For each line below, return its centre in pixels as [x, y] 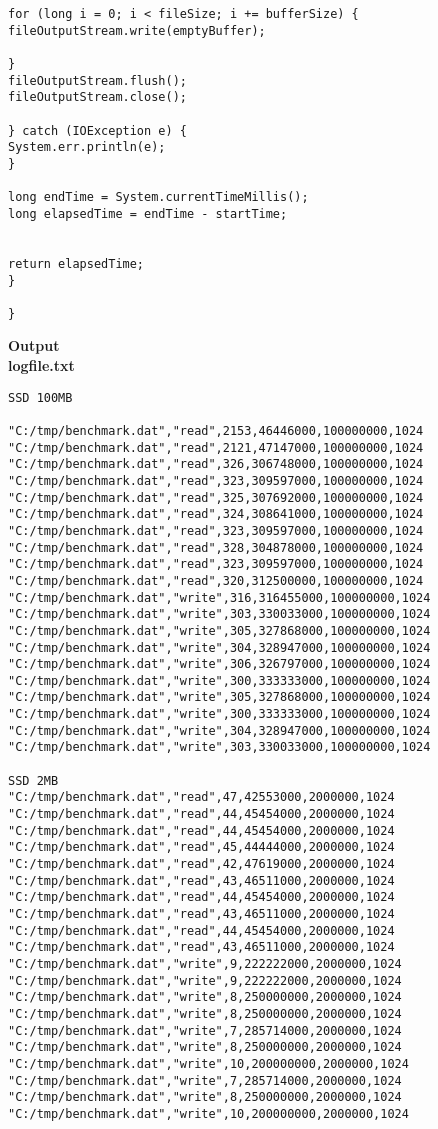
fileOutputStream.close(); [97, 97]
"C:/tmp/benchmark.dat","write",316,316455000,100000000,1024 [219, 597]
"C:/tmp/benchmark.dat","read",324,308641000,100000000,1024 [216, 514]
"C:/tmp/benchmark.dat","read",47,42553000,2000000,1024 [201, 797]
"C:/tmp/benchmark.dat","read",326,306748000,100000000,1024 [216, 464]
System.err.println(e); [87, 147]
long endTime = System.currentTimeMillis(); [158, 197]
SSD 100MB [40, 397]
